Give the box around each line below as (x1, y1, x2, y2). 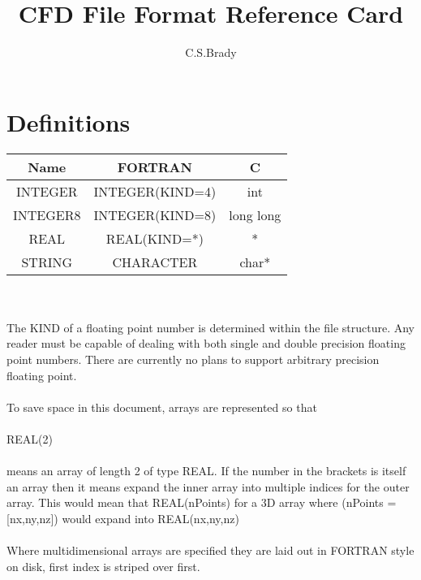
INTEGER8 (13, 205, 81, 224)
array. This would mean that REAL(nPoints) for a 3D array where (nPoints (6, 494, 384, 511)
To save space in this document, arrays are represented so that (6, 398, 317, 415)
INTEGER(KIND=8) (93, 205, 217, 224)
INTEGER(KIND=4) (93, 181, 217, 201)
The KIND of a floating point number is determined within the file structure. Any (6, 318, 415, 335)
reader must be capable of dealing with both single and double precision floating (6, 335, 406, 352)
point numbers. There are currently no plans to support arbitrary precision (6, 351, 380, 368)
